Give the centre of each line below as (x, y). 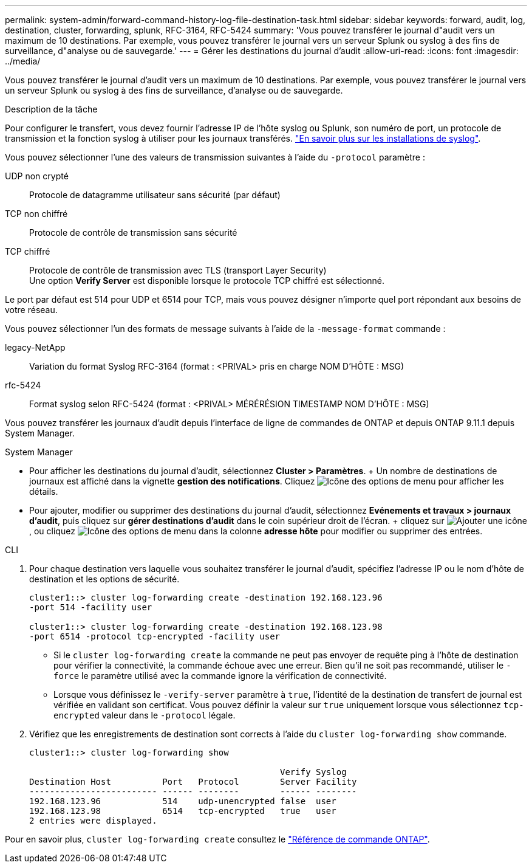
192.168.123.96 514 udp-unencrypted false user (183, 801)
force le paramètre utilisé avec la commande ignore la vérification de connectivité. (220, 676)
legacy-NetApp (35, 347)
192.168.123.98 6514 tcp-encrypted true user (183, 811)
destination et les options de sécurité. (104, 579)
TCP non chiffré (36, 214)
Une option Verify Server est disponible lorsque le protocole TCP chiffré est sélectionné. (207, 281)
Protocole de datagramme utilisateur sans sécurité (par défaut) (155, 195)
